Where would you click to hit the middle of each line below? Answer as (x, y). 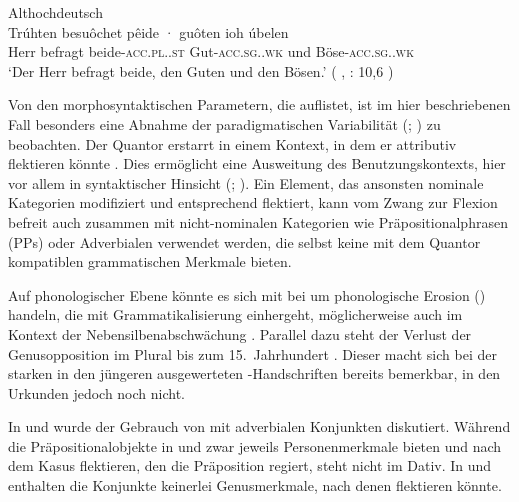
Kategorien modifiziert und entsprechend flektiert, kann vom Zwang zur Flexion (253, 202)
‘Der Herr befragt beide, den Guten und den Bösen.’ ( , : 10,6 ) (201, 70)
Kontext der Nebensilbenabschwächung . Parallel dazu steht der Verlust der (240, 333)
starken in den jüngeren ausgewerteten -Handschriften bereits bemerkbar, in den (254, 373)
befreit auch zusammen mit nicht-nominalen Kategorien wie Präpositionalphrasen (258, 221)
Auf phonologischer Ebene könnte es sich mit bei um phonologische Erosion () (247, 294)
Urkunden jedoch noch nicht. (97, 392)
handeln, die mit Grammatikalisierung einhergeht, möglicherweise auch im (235, 314)
